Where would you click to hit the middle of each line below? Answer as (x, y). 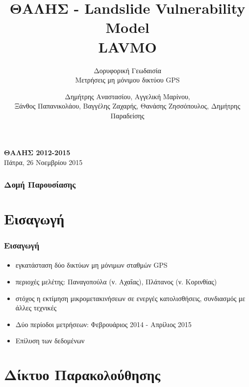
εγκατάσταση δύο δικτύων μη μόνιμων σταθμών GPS (91, 265)
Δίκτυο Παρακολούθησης (82, 374)
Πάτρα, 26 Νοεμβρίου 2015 (43, 162)
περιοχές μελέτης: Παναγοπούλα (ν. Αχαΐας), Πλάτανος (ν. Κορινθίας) (116, 281)
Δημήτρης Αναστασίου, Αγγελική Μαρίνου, (127, 96)
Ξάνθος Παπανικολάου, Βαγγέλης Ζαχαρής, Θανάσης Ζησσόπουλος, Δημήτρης (127, 106)
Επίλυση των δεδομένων (50, 341)
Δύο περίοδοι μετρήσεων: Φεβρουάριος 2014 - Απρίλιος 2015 (103, 324)
